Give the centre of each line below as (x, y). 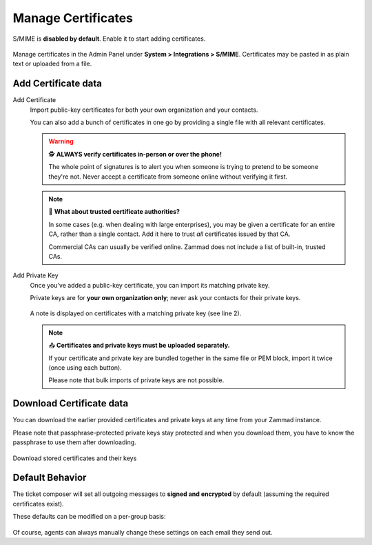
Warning (61, 141)
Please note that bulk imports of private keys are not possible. (136, 380)
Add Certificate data (58, 84)
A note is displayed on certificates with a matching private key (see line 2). (136, 313)
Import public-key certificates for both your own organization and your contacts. (144, 110)
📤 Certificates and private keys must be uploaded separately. (139, 346)
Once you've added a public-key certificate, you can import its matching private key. (150, 285)
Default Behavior (50, 478)
